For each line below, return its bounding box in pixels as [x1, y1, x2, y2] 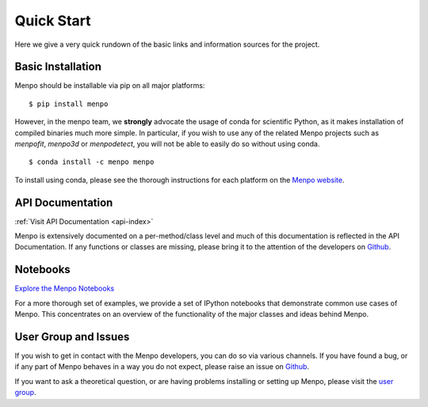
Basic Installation [14, 60, 102, 74]
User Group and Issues [14, 329, 130, 344]
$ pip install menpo [29, 99, 109, 108]
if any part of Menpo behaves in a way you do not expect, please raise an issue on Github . [14, 362, 309, 371]
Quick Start [14, 12, 91, 29]
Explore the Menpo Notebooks [14, 283, 115, 293]
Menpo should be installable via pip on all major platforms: [14, 81, 205, 90]
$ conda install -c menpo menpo [29, 158, 155, 166]
